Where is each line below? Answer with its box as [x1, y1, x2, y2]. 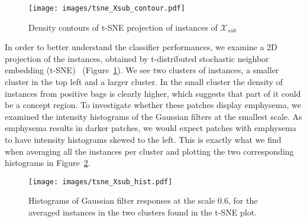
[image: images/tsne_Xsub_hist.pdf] [28, 177, 173, 186]
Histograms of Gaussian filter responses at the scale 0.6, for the [28, 194, 258, 207]
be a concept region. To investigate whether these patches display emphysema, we [5, 99, 301, 111]
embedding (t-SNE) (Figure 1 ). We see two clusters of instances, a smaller [5, 64, 279, 76]
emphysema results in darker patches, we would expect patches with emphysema [5, 122, 296, 134]
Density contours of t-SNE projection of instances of [28, 21, 218, 33]
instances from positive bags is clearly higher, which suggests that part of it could [5, 87, 301, 99]
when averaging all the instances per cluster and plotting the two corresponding [5, 145, 294, 157]
